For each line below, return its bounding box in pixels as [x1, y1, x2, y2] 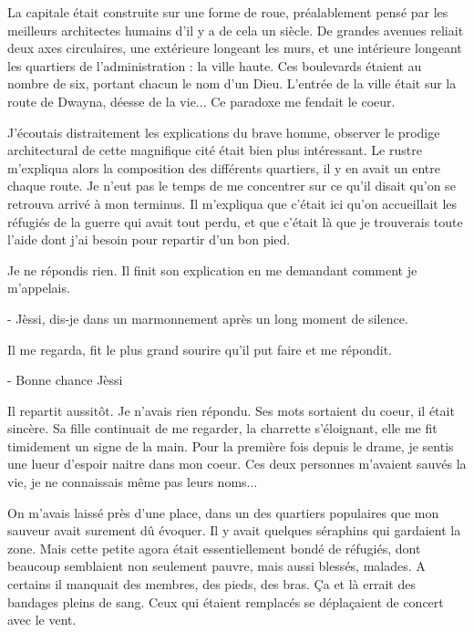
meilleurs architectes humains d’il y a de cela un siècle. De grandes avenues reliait [7, 20, 464, 39]
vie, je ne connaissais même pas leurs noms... [7, 472, 258, 492]
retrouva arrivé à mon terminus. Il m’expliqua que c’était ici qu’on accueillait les [7, 193, 458, 212]
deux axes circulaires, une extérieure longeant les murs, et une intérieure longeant [7, 38, 462, 57]
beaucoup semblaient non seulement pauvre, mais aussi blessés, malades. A [7, 556, 426, 575]
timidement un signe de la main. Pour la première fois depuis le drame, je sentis [7, 436, 454, 455]
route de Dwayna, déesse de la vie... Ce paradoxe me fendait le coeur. [7, 91, 396, 110]
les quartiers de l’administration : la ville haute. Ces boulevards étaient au [7, 56, 422, 75]
